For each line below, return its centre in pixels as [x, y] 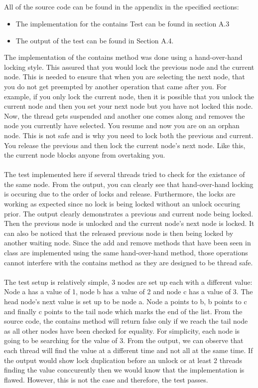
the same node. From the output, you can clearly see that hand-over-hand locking [129, 184]
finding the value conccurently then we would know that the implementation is [124, 370]
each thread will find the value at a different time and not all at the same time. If [129, 350]
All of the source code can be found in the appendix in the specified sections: [122, 7]
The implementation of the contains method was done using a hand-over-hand [123, 57]
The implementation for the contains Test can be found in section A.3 [123, 23]
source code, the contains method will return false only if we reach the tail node [126, 321]
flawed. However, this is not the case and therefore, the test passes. [106, 379]
